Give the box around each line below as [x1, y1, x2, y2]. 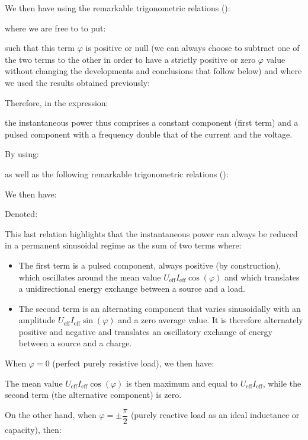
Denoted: [5, 208, 38, 220]
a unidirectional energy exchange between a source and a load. [18, 282, 245, 295]
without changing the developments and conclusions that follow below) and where [5, 65, 302, 77]
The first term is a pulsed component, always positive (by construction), [18, 259, 281, 271]
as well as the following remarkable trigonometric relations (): [5, 167, 229, 180]
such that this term [5, 42, 75, 54]
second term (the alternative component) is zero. [5, 388, 182, 401]
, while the [262, 377, 301, 389]
